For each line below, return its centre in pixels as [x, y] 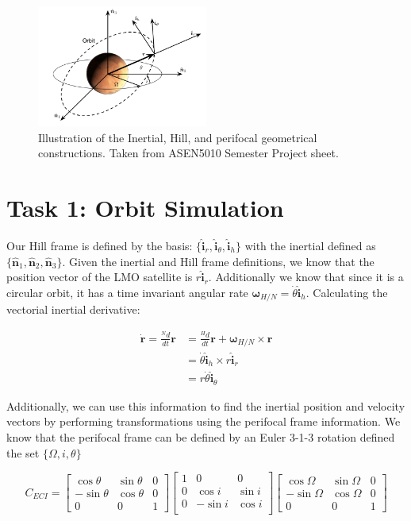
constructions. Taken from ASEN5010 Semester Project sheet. [188, 153]
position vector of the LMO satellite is [100, 277]
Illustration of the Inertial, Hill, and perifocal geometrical [178, 137]
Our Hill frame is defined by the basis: [100, 245]
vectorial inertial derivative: [73, 309]
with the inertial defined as [310, 245]
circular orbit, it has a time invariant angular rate [127, 292]
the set [23, 452]
